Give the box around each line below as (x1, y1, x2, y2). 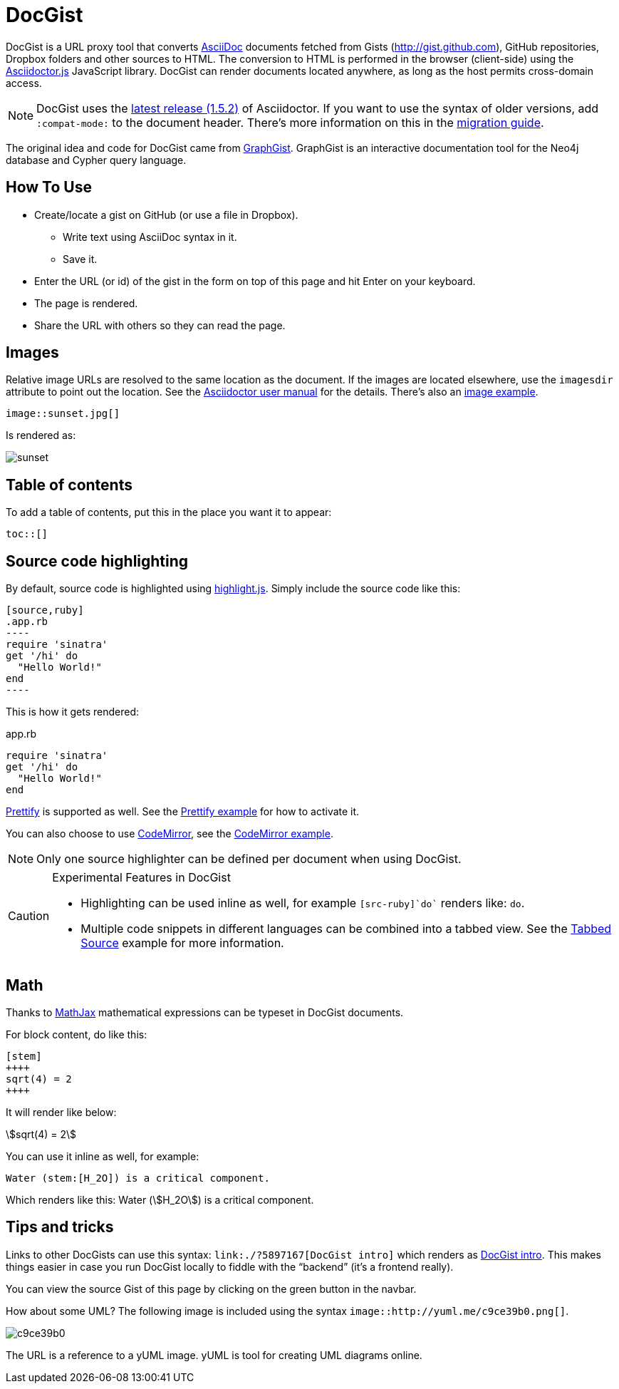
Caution (8, 909, 50, 924)
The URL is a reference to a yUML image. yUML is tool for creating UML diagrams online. (6, 1348, 422, 1361)
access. (6, 76, 42, 89)
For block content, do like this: (6, 1028, 147, 1041)
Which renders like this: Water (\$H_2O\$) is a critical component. (6, 1193, 314, 1206)
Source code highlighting (6, 552, 189, 570)
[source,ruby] (6, 604, 84, 616)
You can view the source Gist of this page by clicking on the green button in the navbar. (6, 1282, 417, 1295)
